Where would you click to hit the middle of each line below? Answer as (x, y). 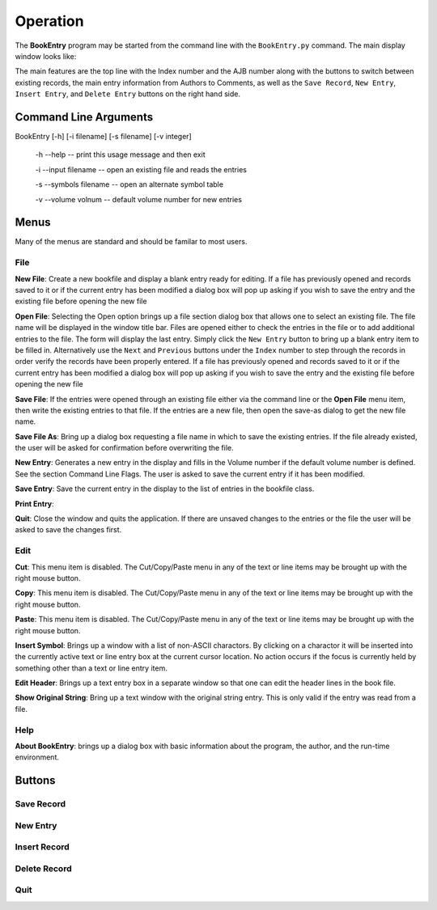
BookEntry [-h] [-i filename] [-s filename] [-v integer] (103, 137)
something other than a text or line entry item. (91, 668)
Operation (49, 21)
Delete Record (43, 868)
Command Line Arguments (84, 117)
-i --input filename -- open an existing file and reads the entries (141, 169)
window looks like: (46, 56)
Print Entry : (34, 504)
